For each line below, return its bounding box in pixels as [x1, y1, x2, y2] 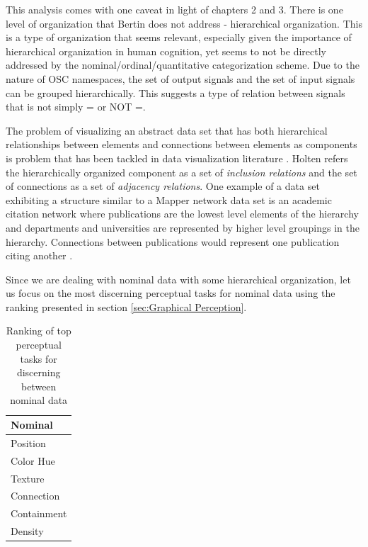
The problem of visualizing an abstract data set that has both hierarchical [6, 123, 328, 137]
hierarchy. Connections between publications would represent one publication [6, 234, 340, 249]
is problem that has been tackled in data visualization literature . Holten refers [6, 150, 348, 165]
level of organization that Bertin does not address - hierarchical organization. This [6, 16, 362, 30]
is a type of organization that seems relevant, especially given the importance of [6, 30, 352, 45]
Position [11, 435, 46, 450]
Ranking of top [6, 323, 71, 338]
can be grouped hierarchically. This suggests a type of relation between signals [6, 85, 345, 100]
